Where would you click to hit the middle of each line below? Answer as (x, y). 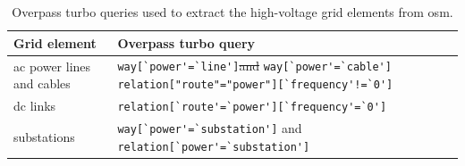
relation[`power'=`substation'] (214, 147)
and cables (42, 83)
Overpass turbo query (186, 42)
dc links (35, 106)
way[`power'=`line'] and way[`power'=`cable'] (254, 66)
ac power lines (52, 66)
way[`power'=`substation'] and (210, 127)
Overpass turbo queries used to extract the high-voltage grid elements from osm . (232, 12)
